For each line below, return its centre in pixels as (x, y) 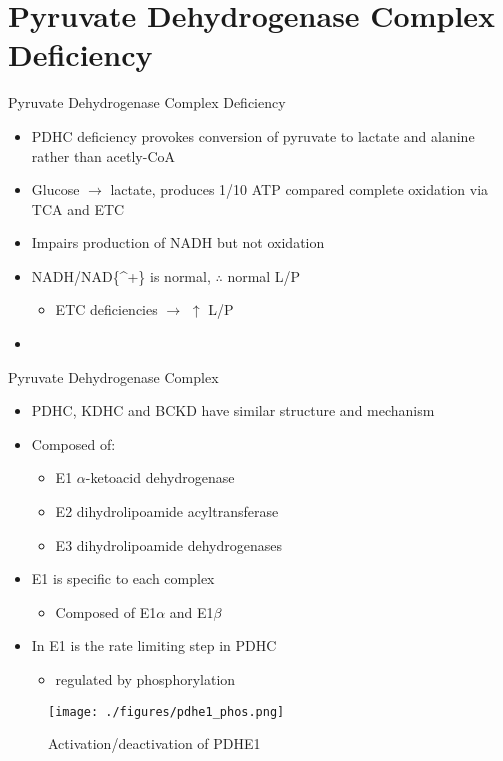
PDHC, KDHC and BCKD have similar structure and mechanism (233, 410)
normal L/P (264, 275)
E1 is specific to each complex (123, 578)
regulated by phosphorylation (145, 679)
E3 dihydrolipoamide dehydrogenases (169, 544)
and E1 (191, 611)
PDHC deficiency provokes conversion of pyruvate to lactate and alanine (253, 135)
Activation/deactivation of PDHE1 (154, 743)
